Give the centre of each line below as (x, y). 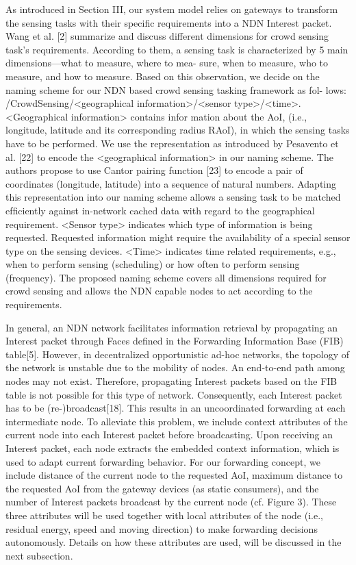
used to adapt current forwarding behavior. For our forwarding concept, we (163, 461)
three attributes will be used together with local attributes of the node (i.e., (164, 515)
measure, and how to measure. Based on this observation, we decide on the (163, 76)
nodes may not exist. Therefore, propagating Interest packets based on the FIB (171, 381)
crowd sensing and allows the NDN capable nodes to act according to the (159, 291)
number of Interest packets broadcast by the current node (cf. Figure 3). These (171, 502)
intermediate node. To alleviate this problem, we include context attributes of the (177, 421)
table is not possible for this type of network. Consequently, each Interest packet (174, 394)
